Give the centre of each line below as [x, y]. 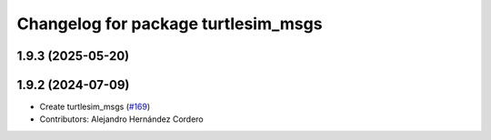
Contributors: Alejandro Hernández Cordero [121, 119]
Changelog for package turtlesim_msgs [170, 24]
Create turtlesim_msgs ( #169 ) [95, 107]
